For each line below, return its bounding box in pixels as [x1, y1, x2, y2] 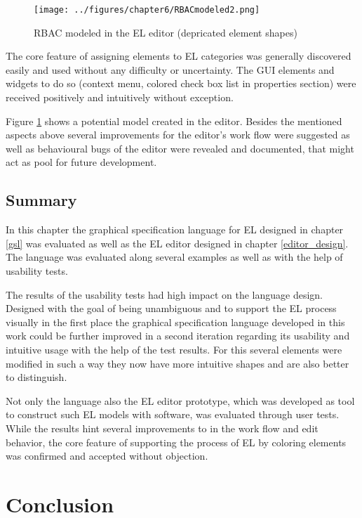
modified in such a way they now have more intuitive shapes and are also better [6, 356, 349, 370]
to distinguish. [6, 370, 67, 384]
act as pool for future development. [6, 155, 157, 169]
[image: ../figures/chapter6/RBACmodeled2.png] [34, 5, 260, 15]
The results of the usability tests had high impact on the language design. [6, 287, 323, 302]
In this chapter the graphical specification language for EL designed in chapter [6, 222, 344, 237]
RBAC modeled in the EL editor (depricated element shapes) [34, 25, 297, 39]
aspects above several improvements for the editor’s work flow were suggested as [6, 127, 350, 142]
